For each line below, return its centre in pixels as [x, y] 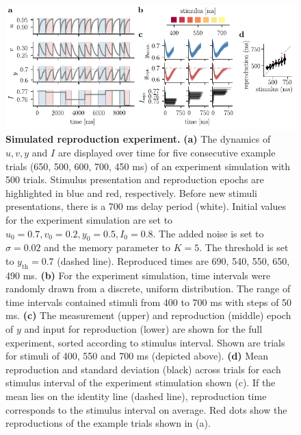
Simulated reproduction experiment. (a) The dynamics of [138, 139]
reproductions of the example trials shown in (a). [108, 423]
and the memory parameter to [107, 247]
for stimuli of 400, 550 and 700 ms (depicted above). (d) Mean [137, 356]
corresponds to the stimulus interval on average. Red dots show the [146, 409]
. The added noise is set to [208, 233]
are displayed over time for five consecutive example [167, 152]
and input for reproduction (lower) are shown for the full [143, 329]
